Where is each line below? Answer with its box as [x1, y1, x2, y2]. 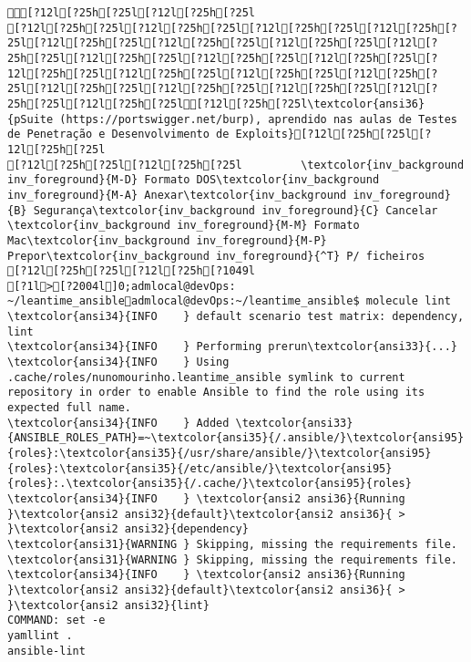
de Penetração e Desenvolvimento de [7, 128, 230, 141]
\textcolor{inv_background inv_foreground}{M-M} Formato [7, 219, 360, 233]
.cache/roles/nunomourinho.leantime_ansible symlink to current [7, 370, 405, 384]
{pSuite [7, 112, 54, 126]
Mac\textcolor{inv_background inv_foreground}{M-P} [7, 233, 327, 247]
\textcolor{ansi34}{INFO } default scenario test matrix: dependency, [7, 310, 465, 324]
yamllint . [7, 628, 73, 642]
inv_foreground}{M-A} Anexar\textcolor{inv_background [7, 188, 347, 202]
